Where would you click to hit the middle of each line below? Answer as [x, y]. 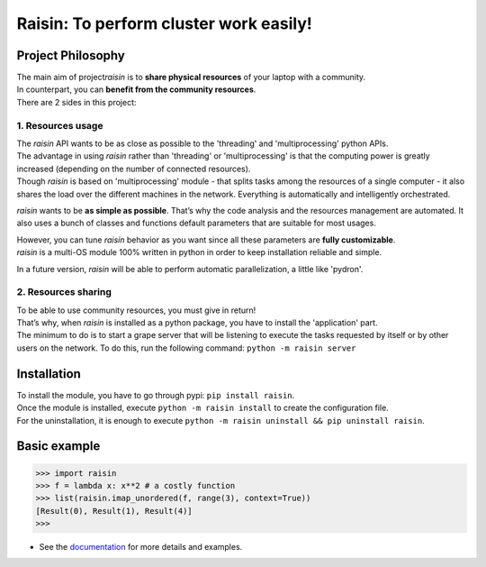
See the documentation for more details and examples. [141, 547]
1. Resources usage [60, 125]
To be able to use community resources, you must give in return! [136, 310]
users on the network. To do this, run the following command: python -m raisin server [186, 348]
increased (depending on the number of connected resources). [134, 169]
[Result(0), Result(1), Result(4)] [114, 511]
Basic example [58, 446]
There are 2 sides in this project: [76, 102]
